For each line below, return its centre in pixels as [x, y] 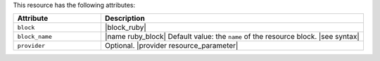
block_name [35, 36]
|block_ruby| [126, 28]
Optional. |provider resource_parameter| [171, 46]
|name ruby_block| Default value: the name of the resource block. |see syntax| [232, 37]
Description [125, 19]
